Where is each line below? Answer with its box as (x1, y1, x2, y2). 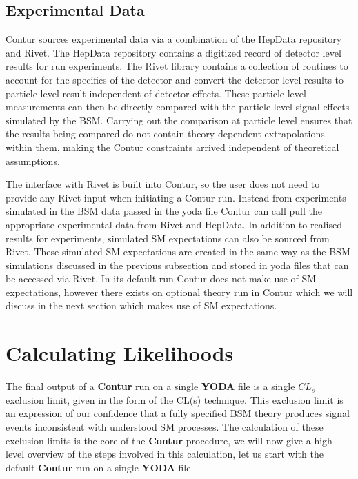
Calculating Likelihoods (6, 339, 234, 367)
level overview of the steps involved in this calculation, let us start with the (6, 447, 324, 461)
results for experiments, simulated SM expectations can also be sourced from (6, 231, 330, 245)
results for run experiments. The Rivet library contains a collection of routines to (6, 59, 348, 73)
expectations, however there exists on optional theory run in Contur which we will (6, 284, 353, 299)
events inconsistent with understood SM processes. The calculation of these (6, 419, 324, 433)
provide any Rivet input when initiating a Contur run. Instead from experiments (6, 190, 346, 204)
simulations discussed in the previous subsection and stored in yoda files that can (6, 257, 349, 272)
